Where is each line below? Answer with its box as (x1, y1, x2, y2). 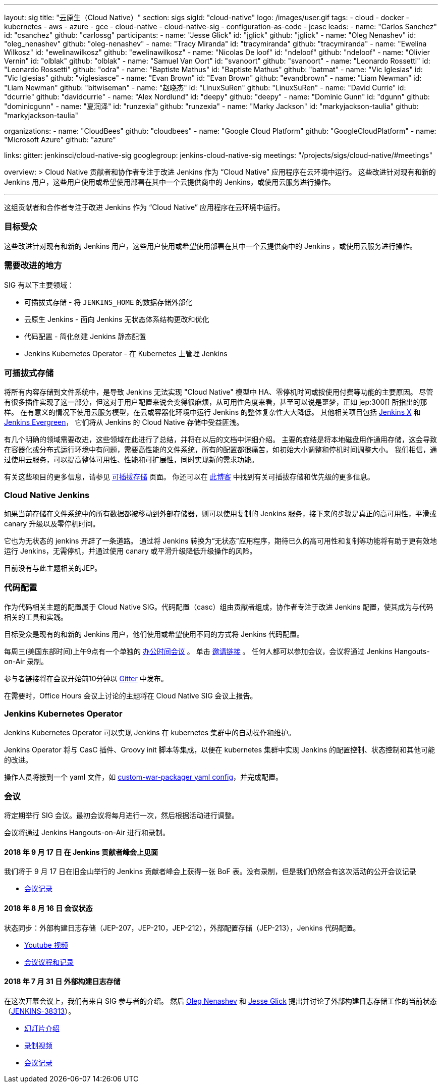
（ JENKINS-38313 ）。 (4, 1006, 76, 1015)
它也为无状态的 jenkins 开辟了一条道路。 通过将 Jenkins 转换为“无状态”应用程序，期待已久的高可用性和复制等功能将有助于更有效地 (4, 536, 437, 545)
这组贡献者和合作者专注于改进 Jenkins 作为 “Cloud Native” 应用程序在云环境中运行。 (4, 203, 285, 211)
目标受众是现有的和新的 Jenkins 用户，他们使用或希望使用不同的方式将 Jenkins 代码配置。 (4, 629, 304, 638)
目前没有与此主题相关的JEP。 (4, 564, 102, 572)
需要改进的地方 (4, 260, 62, 271)
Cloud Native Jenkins (4, 490, 90, 500)
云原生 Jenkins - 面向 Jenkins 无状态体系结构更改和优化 (24, 314, 209, 323)
